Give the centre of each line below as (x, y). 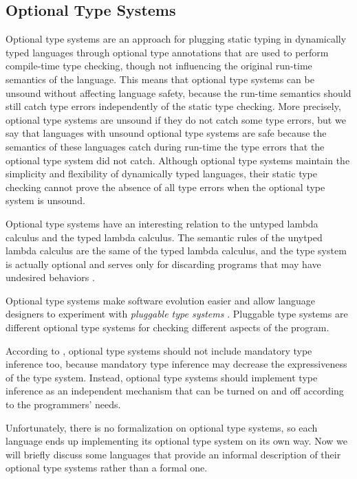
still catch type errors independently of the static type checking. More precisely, (173, 106)
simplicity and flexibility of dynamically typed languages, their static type (161, 174)
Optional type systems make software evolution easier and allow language (160, 300)
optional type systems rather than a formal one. (107, 468)
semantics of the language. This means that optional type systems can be (160, 79)
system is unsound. (45, 200)
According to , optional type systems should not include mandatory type (159, 350)
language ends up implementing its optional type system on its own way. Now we (176, 441)
